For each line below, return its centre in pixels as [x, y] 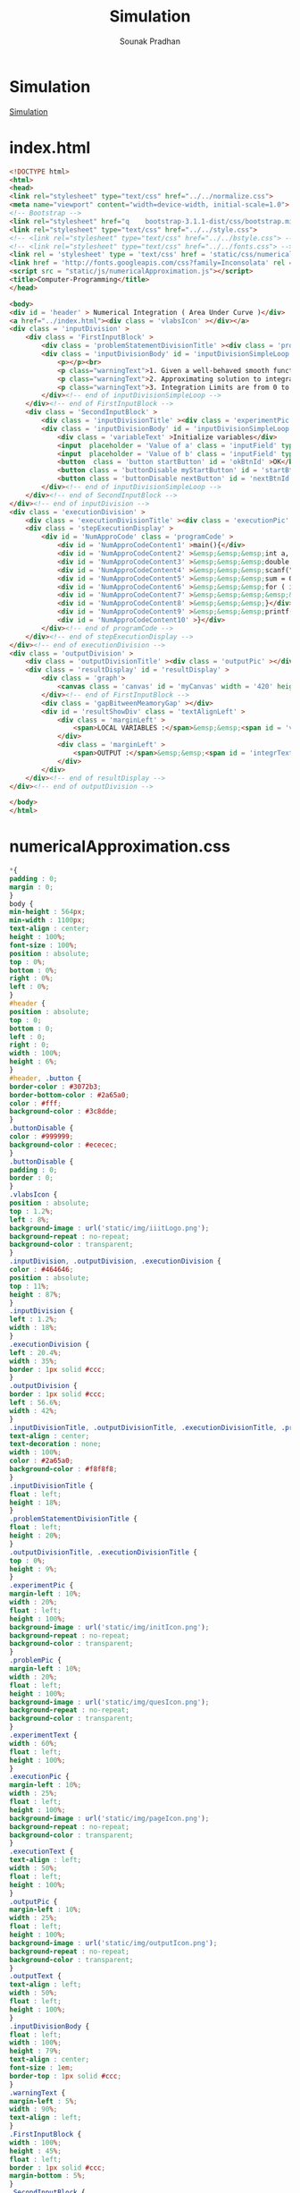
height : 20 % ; [36, 1536]
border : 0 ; [31, 1178]
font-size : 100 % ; [43, 945]
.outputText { [36, 1977]
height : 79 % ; [36, 2051]
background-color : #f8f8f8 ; [63, 1469]
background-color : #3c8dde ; [63, 1112]
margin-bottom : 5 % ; [48, 2176]
